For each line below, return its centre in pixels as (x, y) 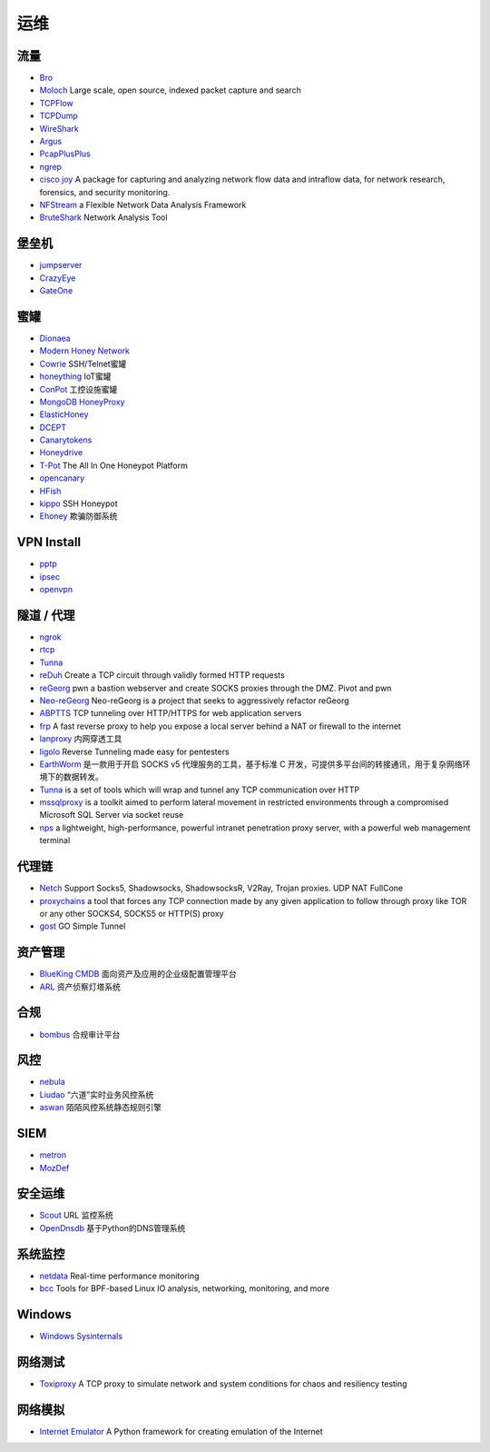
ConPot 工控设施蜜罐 (78, 389)
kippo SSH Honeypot (78, 503)
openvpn (56, 590)
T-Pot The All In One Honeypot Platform (113, 465)
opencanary (62, 478)
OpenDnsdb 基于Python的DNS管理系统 (113, 1228)
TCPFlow (57, 103)
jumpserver (61, 265)
